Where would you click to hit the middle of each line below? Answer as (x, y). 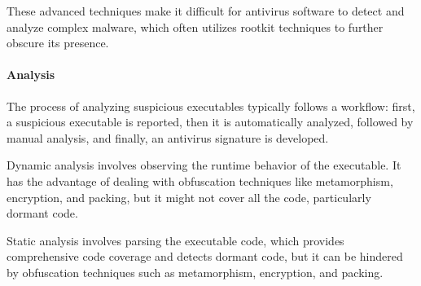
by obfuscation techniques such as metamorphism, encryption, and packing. (195, 272)
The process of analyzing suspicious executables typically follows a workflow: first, (211, 106)
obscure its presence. (58, 43)
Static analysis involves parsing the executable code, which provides (175, 240)
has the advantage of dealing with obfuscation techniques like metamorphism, (200, 180)
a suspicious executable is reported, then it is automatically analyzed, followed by (210, 122)
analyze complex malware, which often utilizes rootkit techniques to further (195, 26)
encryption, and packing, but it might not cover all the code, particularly (189, 197)
